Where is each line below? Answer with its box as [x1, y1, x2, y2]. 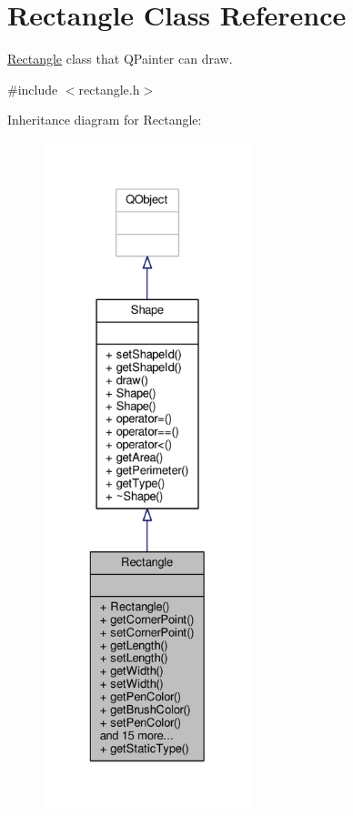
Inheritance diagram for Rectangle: [7, 110, 202, 129]
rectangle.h [78, 79, 140, 98]
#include [7, 79, 58, 98]
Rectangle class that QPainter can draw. [7, 49, 233, 68]
